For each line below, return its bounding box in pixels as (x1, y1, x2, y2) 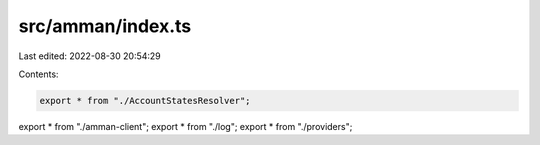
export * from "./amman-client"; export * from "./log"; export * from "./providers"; (18, 120, 353, 132)
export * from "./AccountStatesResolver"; (39, 95, 251, 106)
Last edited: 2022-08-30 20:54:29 (18, 50, 162, 62)
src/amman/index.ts (18, 15, 192, 37)
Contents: (18, 68, 59, 80)
